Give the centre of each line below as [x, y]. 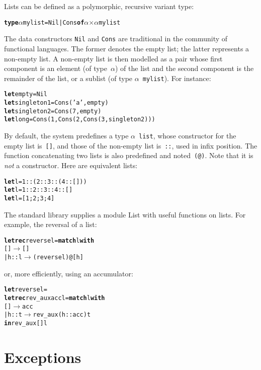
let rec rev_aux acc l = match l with [55, 298]
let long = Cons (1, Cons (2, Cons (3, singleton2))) [80, 120]
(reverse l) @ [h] [58, 257]
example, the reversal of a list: [51, 224]
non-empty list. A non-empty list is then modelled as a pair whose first [113, 58]
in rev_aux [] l [26, 323]
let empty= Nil [26, 94]
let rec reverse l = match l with [49, 240]
